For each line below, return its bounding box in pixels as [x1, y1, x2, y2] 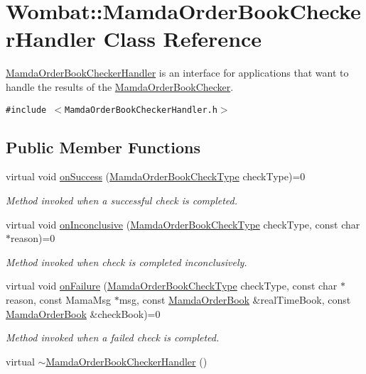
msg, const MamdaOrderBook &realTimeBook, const [119, 292, 351, 307]
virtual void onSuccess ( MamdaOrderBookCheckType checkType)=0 [6, 169, 306, 184]
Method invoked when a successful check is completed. [6, 192, 238, 207]
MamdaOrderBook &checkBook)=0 [6, 306, 161, 321]
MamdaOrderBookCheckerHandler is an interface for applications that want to [6, 65, 349, 80]
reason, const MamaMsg [6, 292, 112, 307]
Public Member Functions [6, 136, 200, 158]
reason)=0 [11, 231, 55, 246]
